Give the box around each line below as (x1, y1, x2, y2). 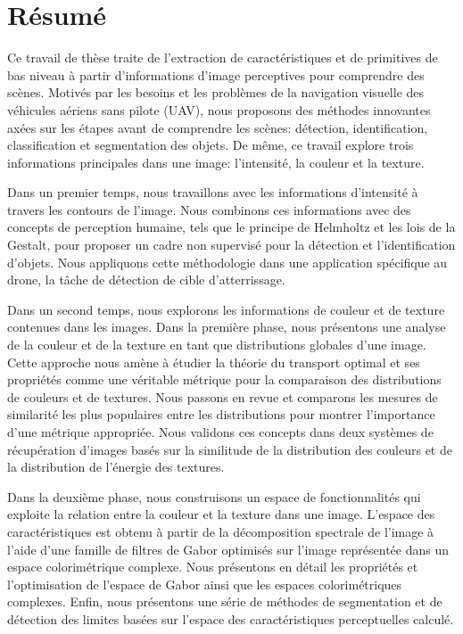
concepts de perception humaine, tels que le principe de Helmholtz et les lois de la (7, 218, 456, 236)
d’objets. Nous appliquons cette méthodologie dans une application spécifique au (7, 252, 448, 271)
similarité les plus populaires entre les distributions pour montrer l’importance (7, 405, 435, 424)
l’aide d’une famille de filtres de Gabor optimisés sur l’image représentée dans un (7, 539, 450, 558)
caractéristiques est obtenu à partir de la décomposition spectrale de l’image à (7, 522, 434, 540)
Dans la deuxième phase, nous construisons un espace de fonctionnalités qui (7, 487, 421, 506)
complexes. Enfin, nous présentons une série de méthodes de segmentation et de (7, 592, 442, 611)
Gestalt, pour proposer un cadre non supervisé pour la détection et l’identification (7, 235, 456, 254)
